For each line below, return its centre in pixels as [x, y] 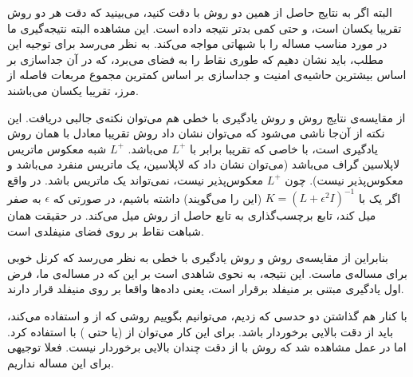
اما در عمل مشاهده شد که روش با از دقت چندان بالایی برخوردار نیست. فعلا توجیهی [207, 347]
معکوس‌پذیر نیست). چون [344, 179]
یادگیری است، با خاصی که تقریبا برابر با [284, 148]
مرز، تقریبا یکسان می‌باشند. [73, 90]
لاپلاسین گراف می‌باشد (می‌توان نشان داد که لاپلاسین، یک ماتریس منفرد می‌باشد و [204, 164]
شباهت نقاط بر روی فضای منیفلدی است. [106, 230]
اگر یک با [380, 198]
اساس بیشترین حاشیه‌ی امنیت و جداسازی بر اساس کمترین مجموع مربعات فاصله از [207, 75]
